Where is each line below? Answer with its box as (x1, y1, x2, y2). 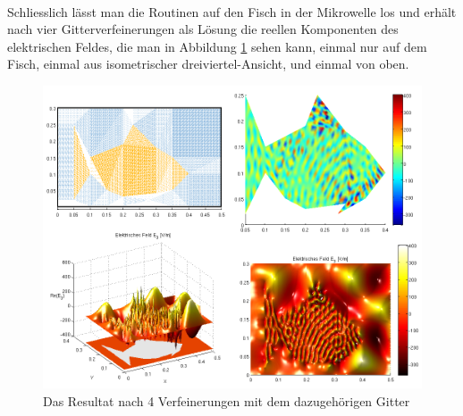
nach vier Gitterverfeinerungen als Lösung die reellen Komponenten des (7, 20, 399, 38)
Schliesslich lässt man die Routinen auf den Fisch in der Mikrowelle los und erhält (7, 2, 457, 21)
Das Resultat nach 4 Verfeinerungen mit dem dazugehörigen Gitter (43, 391, 410, 410)
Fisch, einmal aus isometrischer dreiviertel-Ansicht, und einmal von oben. (7, 54, 409, 73)
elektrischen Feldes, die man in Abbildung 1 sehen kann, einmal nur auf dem (7, 37, 427, 55)
